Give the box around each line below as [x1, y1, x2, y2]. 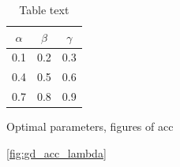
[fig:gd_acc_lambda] [6, 144, 107, 161]
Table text [19, 2, 69, 17]
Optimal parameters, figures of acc [6, 118, 174, 135]
